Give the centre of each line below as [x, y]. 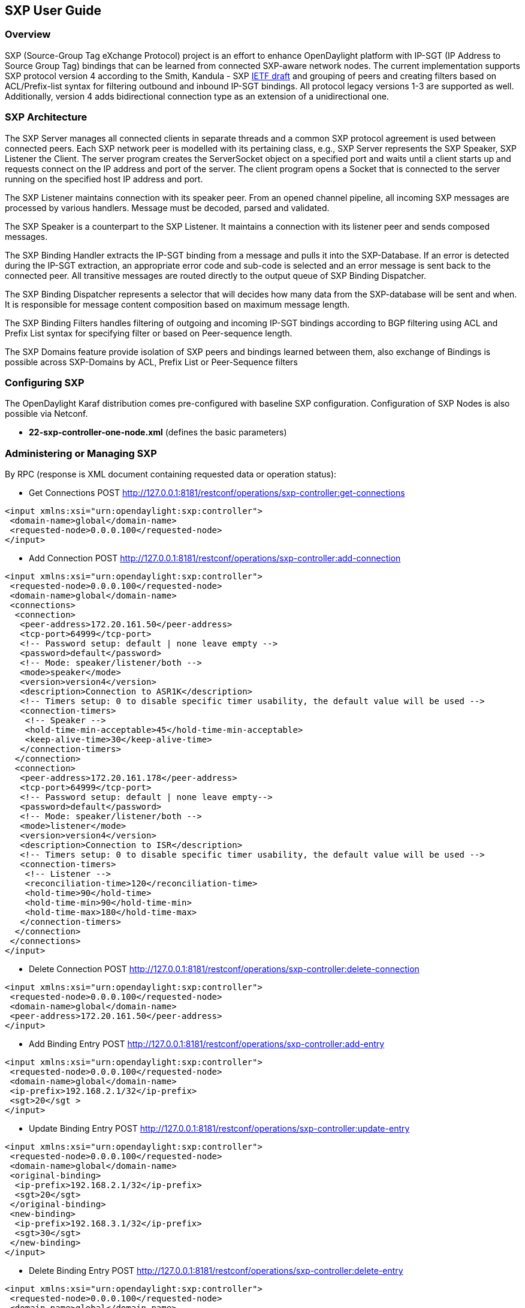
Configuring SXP [45, 382]
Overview [28, 34]
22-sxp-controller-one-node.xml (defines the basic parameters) [158, 432]
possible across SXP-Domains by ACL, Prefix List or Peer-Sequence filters [151, 362]
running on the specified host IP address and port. [104, 179]
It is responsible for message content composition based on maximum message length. [177, 304]
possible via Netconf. [46, 414]
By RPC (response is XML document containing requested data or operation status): [171, 474]
